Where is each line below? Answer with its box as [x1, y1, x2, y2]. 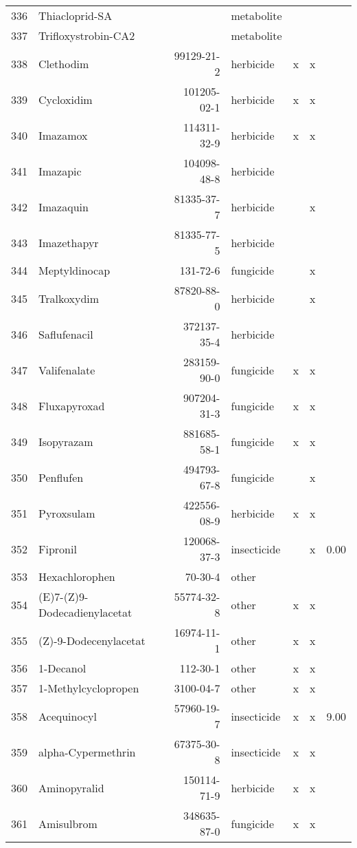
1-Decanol [38, 660, 87, 676]
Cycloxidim [38, 91, 93, 107]
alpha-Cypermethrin [38, 743, 136, 760]
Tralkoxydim [38, 290, 100, 306]
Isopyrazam [38, 433, 93, 449]
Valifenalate [38, 361, 95, 378]
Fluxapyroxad [38, 397, 105, 414]
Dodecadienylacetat [38, 604, 133, 620]
